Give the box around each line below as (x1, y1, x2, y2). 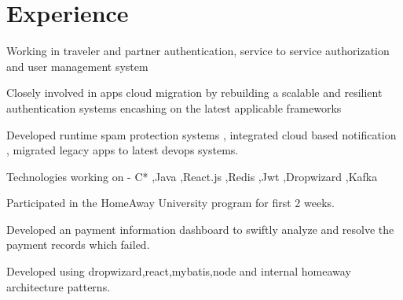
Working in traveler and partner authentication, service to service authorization (6, 43, 390, 59)
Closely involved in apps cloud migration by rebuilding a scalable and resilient (6, 84, 383, 101)
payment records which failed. (6, 236, 150, 253)
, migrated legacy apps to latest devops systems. (6, 142, 239, 158)
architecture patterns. (6, 278, 111, 294)
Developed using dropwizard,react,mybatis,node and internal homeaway (6, 263, 351, 280)
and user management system (6, 57, 148, 74)
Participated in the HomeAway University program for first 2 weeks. (6, 194, 335, 211)
